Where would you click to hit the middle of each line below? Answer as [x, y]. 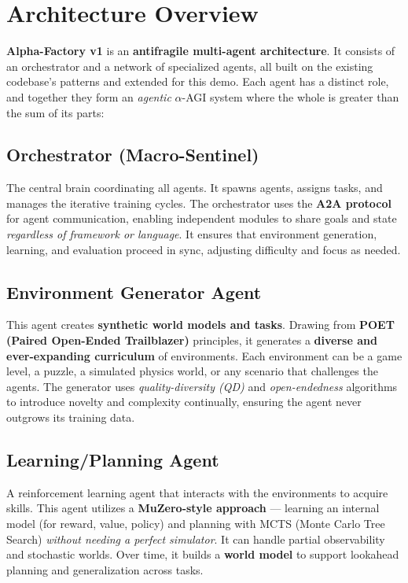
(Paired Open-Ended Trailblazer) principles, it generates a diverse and [192, 340]
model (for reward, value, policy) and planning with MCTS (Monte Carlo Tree [196, 524]
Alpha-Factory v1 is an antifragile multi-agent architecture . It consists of [201, 51]
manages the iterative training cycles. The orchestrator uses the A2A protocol [199, 203]
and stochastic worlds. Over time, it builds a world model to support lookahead [203, 554]
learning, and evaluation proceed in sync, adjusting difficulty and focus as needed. [204, 249]
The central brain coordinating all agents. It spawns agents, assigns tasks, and [195, 188]
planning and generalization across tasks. [105, 569]
